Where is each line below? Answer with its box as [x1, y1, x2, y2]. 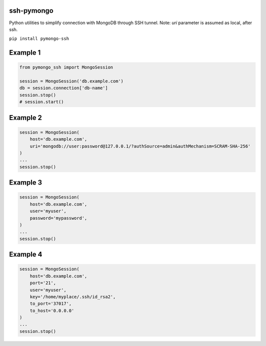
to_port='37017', [30, 301, 72, 307]
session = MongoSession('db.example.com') [19, 78, 124, 84]
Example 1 [9, 48, 41, 57]
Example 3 [9, 178, 42, 187]
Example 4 [9, 250, 42, 259]
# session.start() [19, 99, 64, 105]
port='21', [30, 280, 56, 286]
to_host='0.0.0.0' [30, 308, 74, 313]
